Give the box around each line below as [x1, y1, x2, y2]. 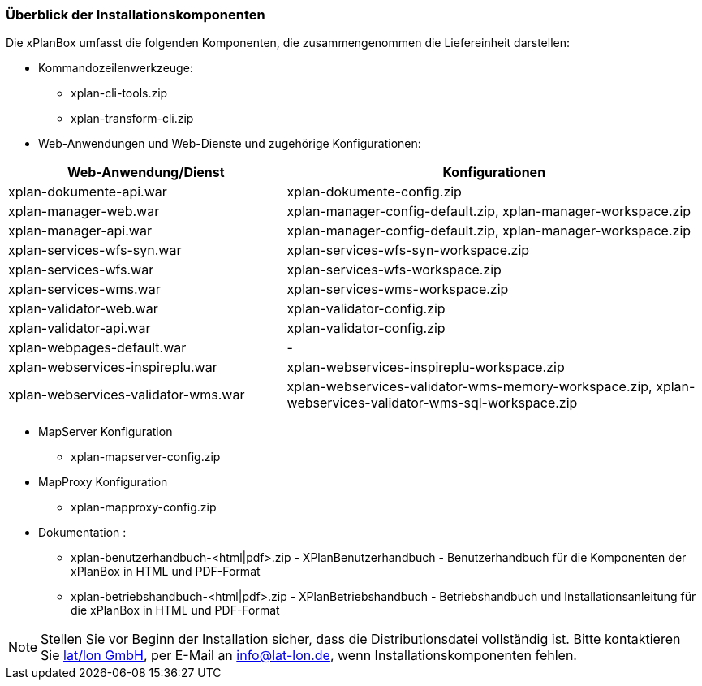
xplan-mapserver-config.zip [71, 450, 221, 464]
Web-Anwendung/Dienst [67, 164, 225, 181]
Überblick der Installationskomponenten [6, 6, 265, 23]
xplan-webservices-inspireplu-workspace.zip [286, 359, 565, 376]
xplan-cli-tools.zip [71, 86, 168, 101]
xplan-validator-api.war [8, 320, 151, 337]
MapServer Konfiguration [38, 425, 173, 439]
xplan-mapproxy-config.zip [71, 500, 217, 515]
